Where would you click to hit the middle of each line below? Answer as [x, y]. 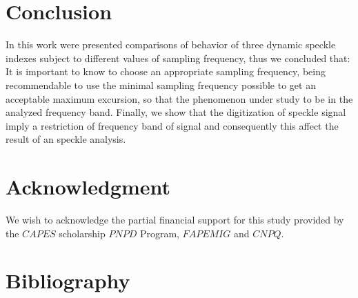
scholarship [82, 233]
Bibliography [68, 280]
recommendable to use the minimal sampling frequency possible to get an [161, 85]
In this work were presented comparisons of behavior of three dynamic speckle [171, 44]
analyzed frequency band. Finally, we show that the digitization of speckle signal [176, 112]
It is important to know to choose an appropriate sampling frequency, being [166, 71]
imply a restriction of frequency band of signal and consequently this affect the [172, 125]
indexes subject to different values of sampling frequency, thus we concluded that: [178, 58]
